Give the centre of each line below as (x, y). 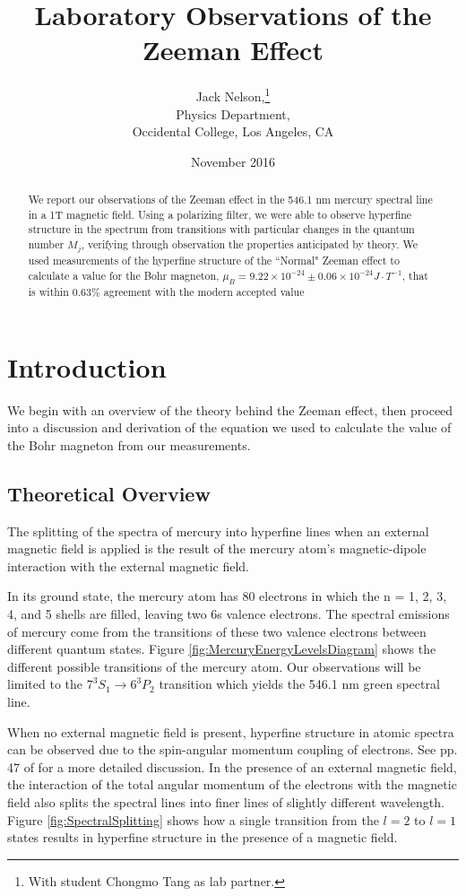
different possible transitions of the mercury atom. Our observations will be (214, 666)
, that (415, 275)
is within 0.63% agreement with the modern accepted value (166, 292)
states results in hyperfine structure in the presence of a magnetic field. (203, 837)
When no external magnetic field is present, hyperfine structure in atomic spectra (231, 731)
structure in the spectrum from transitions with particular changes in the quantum (221, 229)
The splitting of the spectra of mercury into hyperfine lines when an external (218, 531)
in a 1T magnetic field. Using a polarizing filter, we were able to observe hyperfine (220, 214)
